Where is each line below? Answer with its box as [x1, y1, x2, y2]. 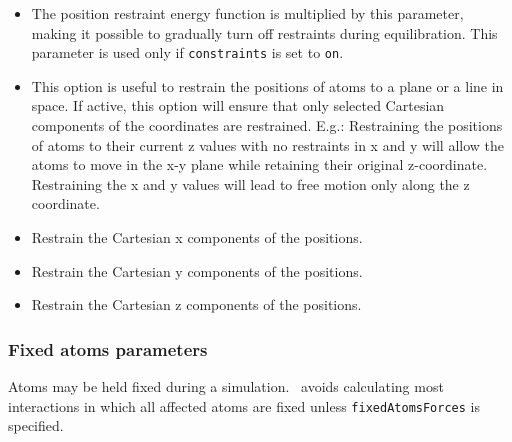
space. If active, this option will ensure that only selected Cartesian [31, 95, 445, 116]
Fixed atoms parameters [8, 336, 208, 361]
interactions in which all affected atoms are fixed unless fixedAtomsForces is [8, 395, 480, 416]
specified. [8, 415, 64, 436]
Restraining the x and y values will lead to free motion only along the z [31, 173, 470, 194]
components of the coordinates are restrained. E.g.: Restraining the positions [31, 115, 503, 136]
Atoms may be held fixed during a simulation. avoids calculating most [8, 376, 444, 396]
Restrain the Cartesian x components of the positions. [31, 227, 363, 247]
